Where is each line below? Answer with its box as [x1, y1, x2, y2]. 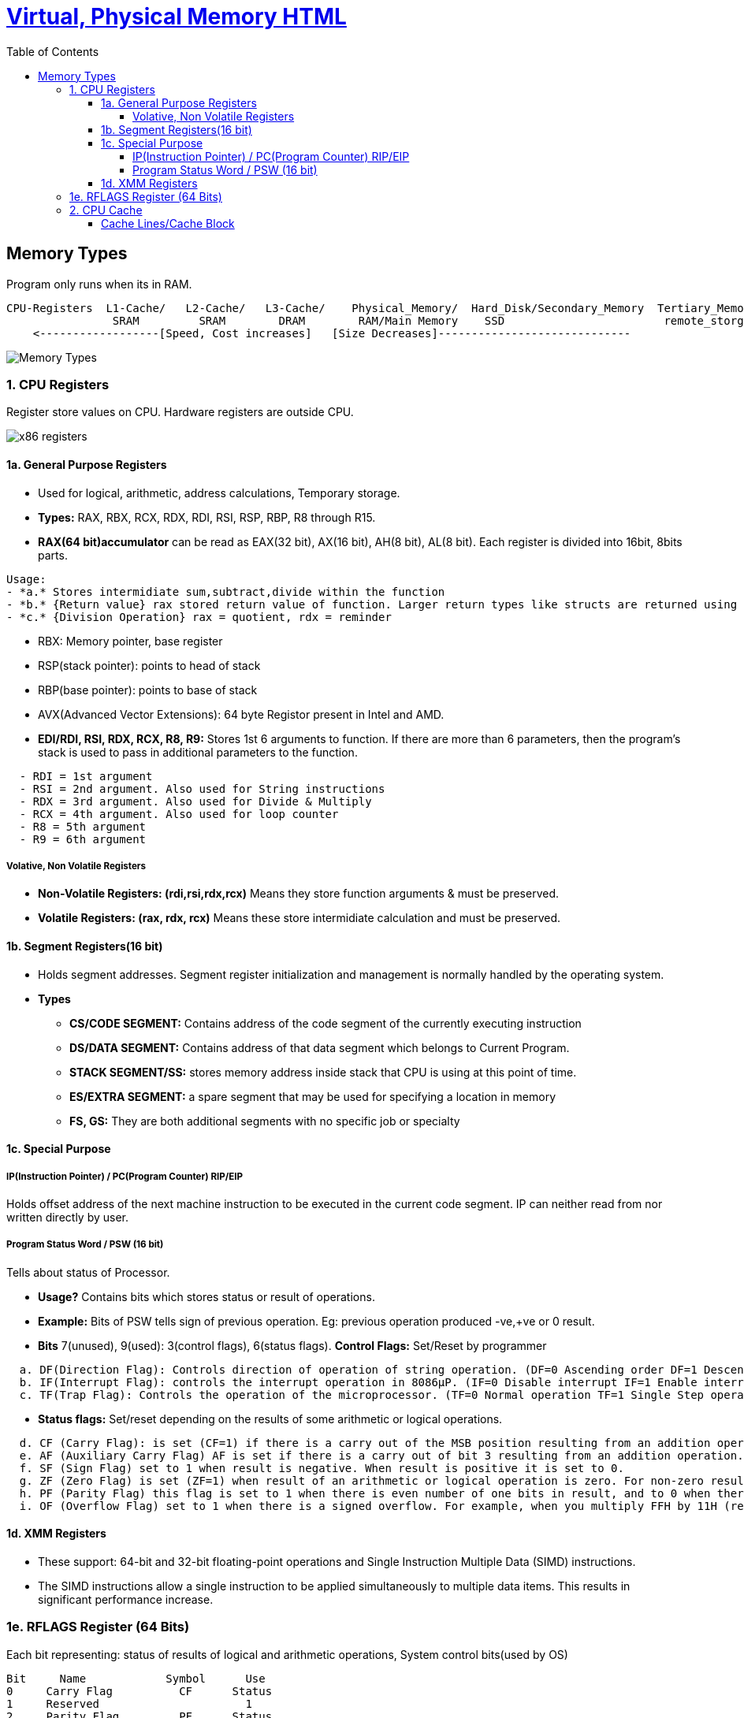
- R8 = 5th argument [19, 820, 147, 833]
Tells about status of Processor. [6, 1265, 170, 1279]
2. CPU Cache [69, 203, 143, 217]
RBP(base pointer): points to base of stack [38, 682, 258, 697]
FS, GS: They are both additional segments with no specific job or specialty [69, 1114, 460, 1128]
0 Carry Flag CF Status [6, 1684, 273, 1698]
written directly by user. [6, 1210, 129, 1224]
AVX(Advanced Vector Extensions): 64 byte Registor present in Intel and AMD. [38, 707, 445, 721]
